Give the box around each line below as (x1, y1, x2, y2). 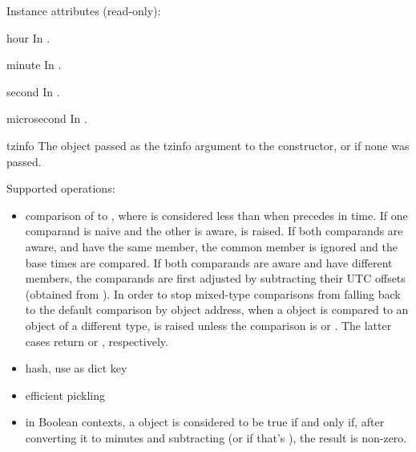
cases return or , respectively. (25, 332, 168, 349)
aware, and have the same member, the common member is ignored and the (25, 238, 398, 255)
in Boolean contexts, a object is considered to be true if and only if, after (25, 413, 385, 430)
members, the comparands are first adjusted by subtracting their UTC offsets (25, 270, 406, 287)
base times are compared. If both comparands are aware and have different (25, 254, 393, 271)
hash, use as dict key (25, 360, 127, 377)
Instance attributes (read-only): (6, 2, 161, 18)
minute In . (6, 56, 62, 73)
